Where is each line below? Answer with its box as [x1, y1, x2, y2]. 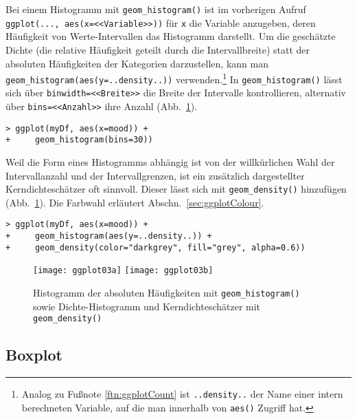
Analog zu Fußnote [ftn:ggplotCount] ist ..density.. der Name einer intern [21, 387, 343, 401]
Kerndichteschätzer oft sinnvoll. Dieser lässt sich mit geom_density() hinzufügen [5, 182, 347, 196]
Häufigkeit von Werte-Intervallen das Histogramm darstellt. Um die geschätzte [5, 29, 336, 43]
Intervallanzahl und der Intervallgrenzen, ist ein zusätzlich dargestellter [5, 168, 305, 182]
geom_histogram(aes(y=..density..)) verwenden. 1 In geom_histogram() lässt [5, 70, 343, 86]
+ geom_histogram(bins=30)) [5, 135, 153, 145]
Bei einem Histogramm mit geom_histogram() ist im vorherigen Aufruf [5, 2, 306, 16]
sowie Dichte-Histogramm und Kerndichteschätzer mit [33, 299, 261, 313]
